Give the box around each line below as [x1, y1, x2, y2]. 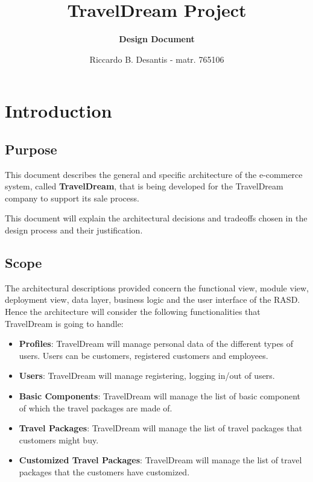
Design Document [119, 33, 195, 45]
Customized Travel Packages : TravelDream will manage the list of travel [19, 454, 302, 466]
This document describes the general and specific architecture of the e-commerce [5, 168, 303, 180]
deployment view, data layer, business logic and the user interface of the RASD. [5, 293, 300, 306]
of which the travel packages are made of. [19, 401, 172, 414]
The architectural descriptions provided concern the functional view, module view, [5, 281, 309, 294]
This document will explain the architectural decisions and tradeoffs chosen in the [5, 212, 308, 224]
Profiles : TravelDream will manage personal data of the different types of [19, 337, 294, 350]
